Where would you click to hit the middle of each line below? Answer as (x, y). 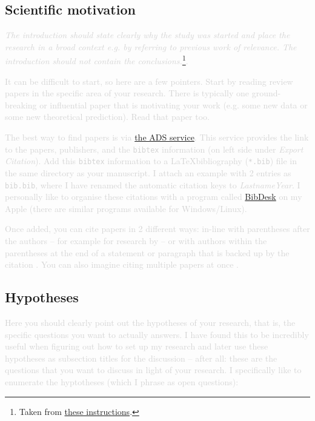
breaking (21, 104)
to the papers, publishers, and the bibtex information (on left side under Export (154, 149)
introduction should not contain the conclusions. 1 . (97, 60)
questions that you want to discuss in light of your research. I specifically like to (153, 370)
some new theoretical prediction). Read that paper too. (107, 117)
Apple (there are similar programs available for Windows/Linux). (126, 208)
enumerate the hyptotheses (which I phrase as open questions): (122, 381)
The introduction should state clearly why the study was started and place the (148, 35)
